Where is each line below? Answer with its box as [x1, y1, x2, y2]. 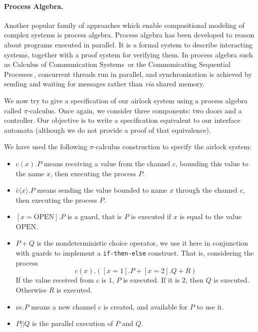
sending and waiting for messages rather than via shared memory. [4, 78, 205, 89]
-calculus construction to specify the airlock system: [93, 141, 252, 152]
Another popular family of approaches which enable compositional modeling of [4, 19, 245, 30]
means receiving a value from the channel [43, 158, 170, 168]
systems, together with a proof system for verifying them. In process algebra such [4, 49, 253, 59]
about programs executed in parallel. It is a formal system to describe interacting [4, 39, 253, 49]
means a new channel [31, 301, 96, 312]
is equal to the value [180, 211, 242, 222]
